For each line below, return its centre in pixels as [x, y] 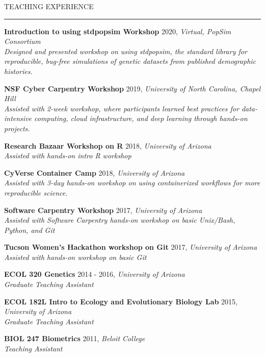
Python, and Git [30, 230]
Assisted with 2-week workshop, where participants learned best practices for [122, 108]
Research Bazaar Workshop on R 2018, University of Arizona [108, 145]
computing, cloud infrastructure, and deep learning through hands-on [141, 118]
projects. [17, 128]
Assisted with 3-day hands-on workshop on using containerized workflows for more [132, 183]
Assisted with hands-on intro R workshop [68, 156]
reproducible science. [36, 192]
